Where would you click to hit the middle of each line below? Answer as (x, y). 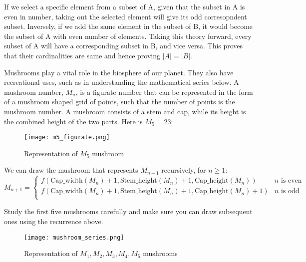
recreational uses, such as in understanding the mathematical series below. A (122, 82)
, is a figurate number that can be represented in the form (164, 92)
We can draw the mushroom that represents (71, 170)
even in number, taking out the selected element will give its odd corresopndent (126, 16)
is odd (290, 191)
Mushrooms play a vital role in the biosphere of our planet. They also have (119, 72)
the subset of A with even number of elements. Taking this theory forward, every (128, 36)
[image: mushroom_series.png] (74, 237)
